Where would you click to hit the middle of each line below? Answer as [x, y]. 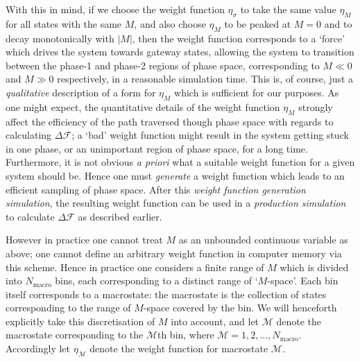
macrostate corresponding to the [75, 335]
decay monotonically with [60, 38]
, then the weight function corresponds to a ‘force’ [239, 38]
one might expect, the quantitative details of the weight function [143, 106]
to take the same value [288, 9]
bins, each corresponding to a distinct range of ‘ [156, 281]
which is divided [314, 267]
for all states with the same [64, 23]
